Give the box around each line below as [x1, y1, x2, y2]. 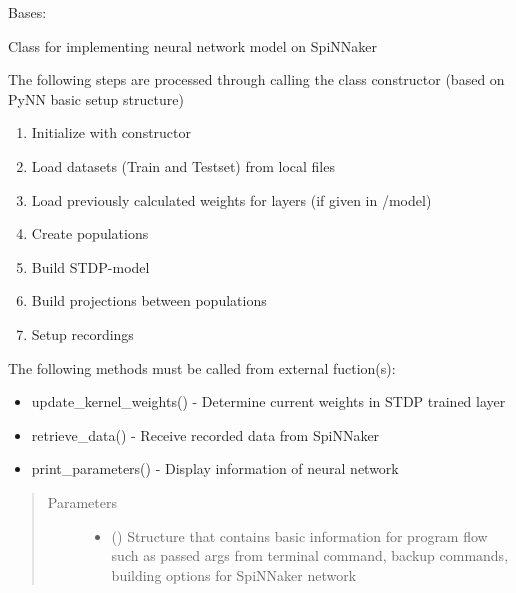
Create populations [31, 223, 149, 244]
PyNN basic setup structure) [8, 88, 184, 109]
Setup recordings [31, 323, 134, 344]
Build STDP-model [31, 256, 150, 277]
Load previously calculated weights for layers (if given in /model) [31, 189, 432, 210]
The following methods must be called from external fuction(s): [8, 357, 396, 378]
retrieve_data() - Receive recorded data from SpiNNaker [31, 424, 380, 445]
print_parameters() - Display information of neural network [31, 458, 399, 479]
